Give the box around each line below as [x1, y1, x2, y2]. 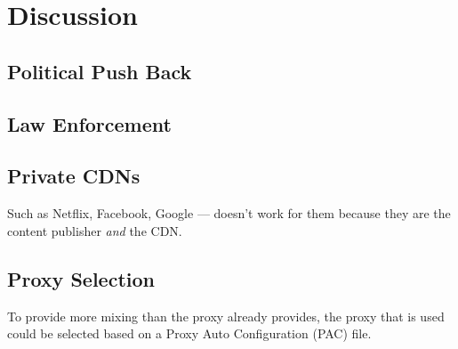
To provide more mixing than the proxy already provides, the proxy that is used [7, 306, 445, 325]
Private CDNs [7, 162, 141, 190]
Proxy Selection [7, 264, 155, 292]
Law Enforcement [7, 110, 172, 137]
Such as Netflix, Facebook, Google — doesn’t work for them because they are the [7, 204, 451, 223]
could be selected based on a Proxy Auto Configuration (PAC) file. [7, 324, 372, 343]
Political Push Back [7, 57, 192, 85]
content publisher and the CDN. [7, 221, 182, 239]
